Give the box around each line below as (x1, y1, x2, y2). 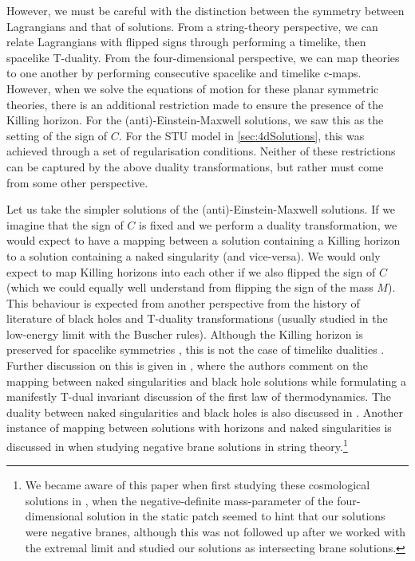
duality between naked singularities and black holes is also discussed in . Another (6, 403, 403, 420)
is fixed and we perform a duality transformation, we (139, 216, 397, 233)
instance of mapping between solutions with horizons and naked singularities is (6, 419, 392, 436)
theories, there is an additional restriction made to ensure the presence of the (6, 96, 384, 112)
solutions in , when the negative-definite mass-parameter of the (25, 492, 334, 508)
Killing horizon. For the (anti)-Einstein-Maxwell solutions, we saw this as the (6, 112, 384, 128)
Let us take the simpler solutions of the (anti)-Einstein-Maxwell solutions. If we (6, 201, 396, 218)
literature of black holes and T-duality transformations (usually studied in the (6, 310, 388, 327)
